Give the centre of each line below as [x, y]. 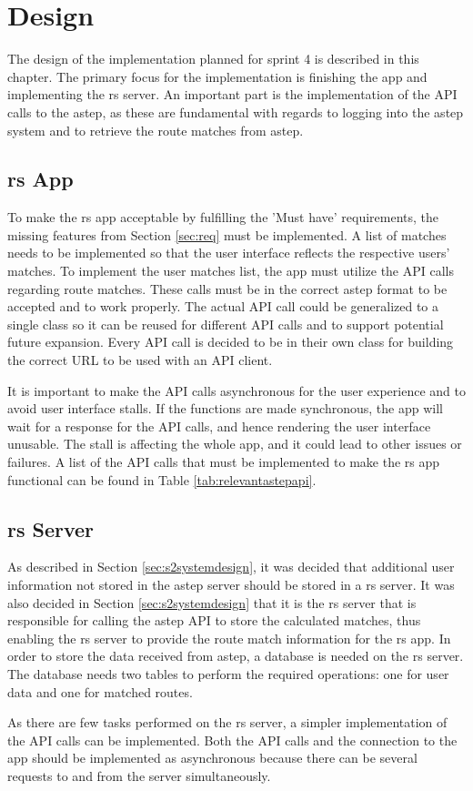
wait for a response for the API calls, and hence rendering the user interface [219, 426]
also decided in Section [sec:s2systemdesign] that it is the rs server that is [212, 602]
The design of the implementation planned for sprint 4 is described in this [213, 59]
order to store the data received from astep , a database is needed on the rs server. [236, 656]
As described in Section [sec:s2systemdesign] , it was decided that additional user [231, 567]
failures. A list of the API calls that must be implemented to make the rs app [224, 462]
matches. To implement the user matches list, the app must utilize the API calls [231, 271]
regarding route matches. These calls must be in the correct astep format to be [227, 288]
